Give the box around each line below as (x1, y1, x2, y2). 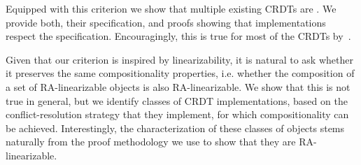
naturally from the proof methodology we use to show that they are (6, 134, 296, 149)
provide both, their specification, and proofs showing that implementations (6, 15, 326, 29)
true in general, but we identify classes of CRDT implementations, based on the (6, 93, 348, 108)
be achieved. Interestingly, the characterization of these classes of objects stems (6, 120, 345, 135)
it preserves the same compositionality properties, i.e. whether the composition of (6, 66, 355, 80)
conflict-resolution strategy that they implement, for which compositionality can (6, 107, 349, 122)
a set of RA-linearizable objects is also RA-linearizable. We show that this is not (6, 79, 351, 94)
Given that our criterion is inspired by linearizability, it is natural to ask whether (6, 52, 353, 66)
